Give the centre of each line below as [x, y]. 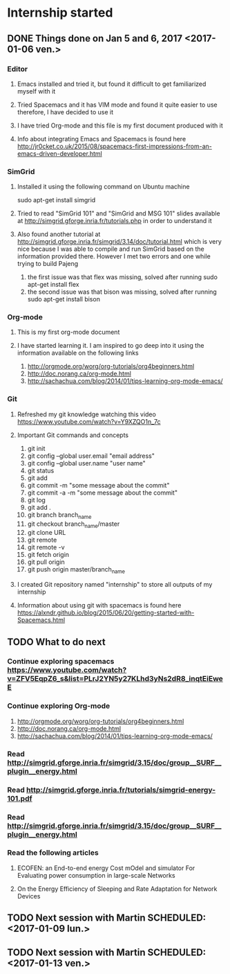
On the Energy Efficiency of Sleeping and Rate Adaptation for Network [117, 889]
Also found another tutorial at [59, 234]
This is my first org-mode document [68, 332]
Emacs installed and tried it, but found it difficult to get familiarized [112, 84]
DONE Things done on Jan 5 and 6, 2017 [95, 38]
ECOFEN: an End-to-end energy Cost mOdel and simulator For [106, 868]
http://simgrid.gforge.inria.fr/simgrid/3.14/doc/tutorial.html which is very [119, 242]
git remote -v [46, 547]
